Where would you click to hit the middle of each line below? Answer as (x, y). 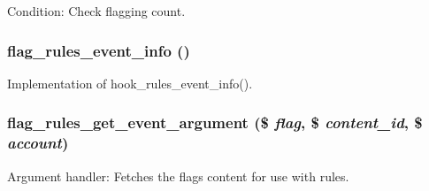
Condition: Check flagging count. (96, 11)
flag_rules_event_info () (99, 50)
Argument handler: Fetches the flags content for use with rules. (178, 176)
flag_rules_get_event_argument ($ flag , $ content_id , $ (215, 122)
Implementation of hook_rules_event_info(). (130, 83)
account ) (38, 143)
